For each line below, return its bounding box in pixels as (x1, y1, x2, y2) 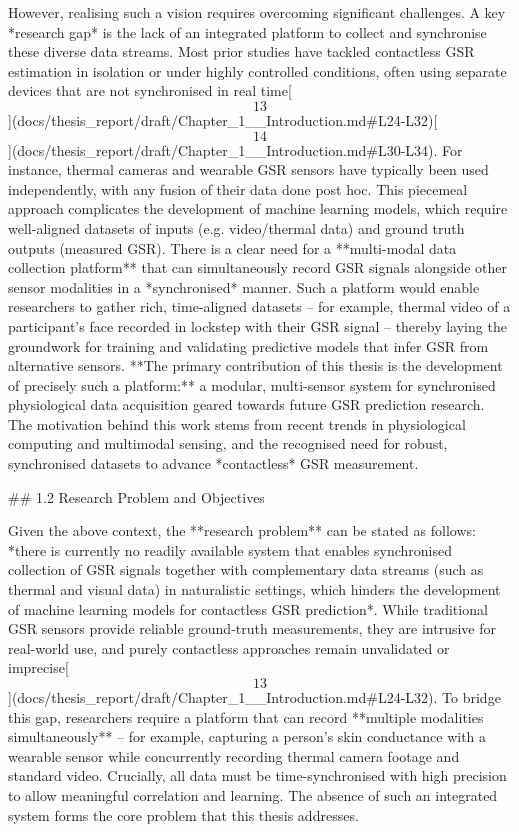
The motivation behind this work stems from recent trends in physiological (8, 413, 466, 434)
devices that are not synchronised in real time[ (8, 80, 292, 101)
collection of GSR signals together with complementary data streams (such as (8, 559, 484, 580)
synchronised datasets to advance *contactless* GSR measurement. (8, 453, 419, 474)
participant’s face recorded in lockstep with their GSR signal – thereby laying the (8, 315, 507, 336)
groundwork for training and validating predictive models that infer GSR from (8, 335, 489, 356)
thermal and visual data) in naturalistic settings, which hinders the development (8, 579, 501, 600)
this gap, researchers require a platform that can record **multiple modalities (8, 706, 484, 727)
